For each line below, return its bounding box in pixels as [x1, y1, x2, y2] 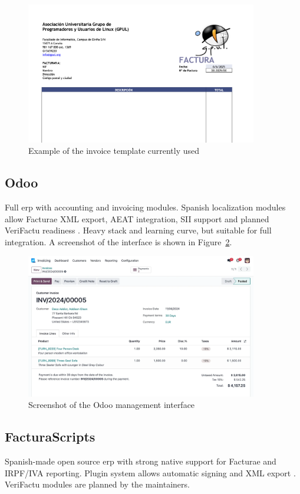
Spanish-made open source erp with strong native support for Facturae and [5, 455, 276, 467]
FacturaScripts [5, 427, 95, 446]
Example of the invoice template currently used [28, 144, 200, 157]
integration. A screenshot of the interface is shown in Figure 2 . [5, 235, 232, 248]
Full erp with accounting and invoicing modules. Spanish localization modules [5, 201, 286, 213]
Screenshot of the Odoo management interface [28, 399, 195, 411]
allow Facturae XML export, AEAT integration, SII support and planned [5, 212, 269, 225]
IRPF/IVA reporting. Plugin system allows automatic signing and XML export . [5, 466, 296, 479]
